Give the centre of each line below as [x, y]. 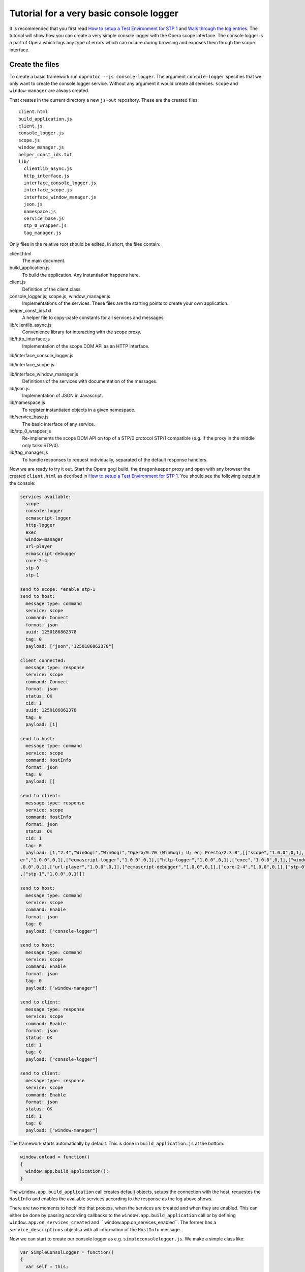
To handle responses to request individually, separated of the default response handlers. [115, 459]
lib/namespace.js [27, 402]
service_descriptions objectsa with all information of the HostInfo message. [95, 1229]
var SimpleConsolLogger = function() [67, 1252]
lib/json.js [20, 388]
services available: [45, 497]
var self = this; [47, 1266]
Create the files [34, 64]
